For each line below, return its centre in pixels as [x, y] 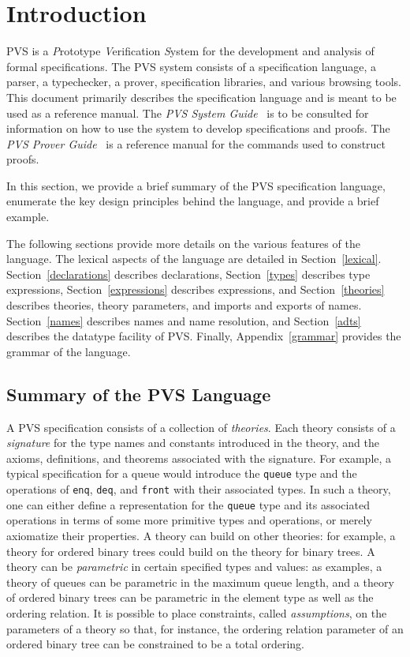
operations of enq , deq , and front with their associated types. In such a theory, [199, 489]
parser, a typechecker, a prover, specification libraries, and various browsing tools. [204, 82]
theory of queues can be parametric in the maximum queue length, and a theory [200, 582]
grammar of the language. [69, 351]
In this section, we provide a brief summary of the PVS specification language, [196, 185]
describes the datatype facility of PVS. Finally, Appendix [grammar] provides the [204, 336]
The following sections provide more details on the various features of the [183, 243]
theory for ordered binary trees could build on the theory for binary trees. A [191, 551]
